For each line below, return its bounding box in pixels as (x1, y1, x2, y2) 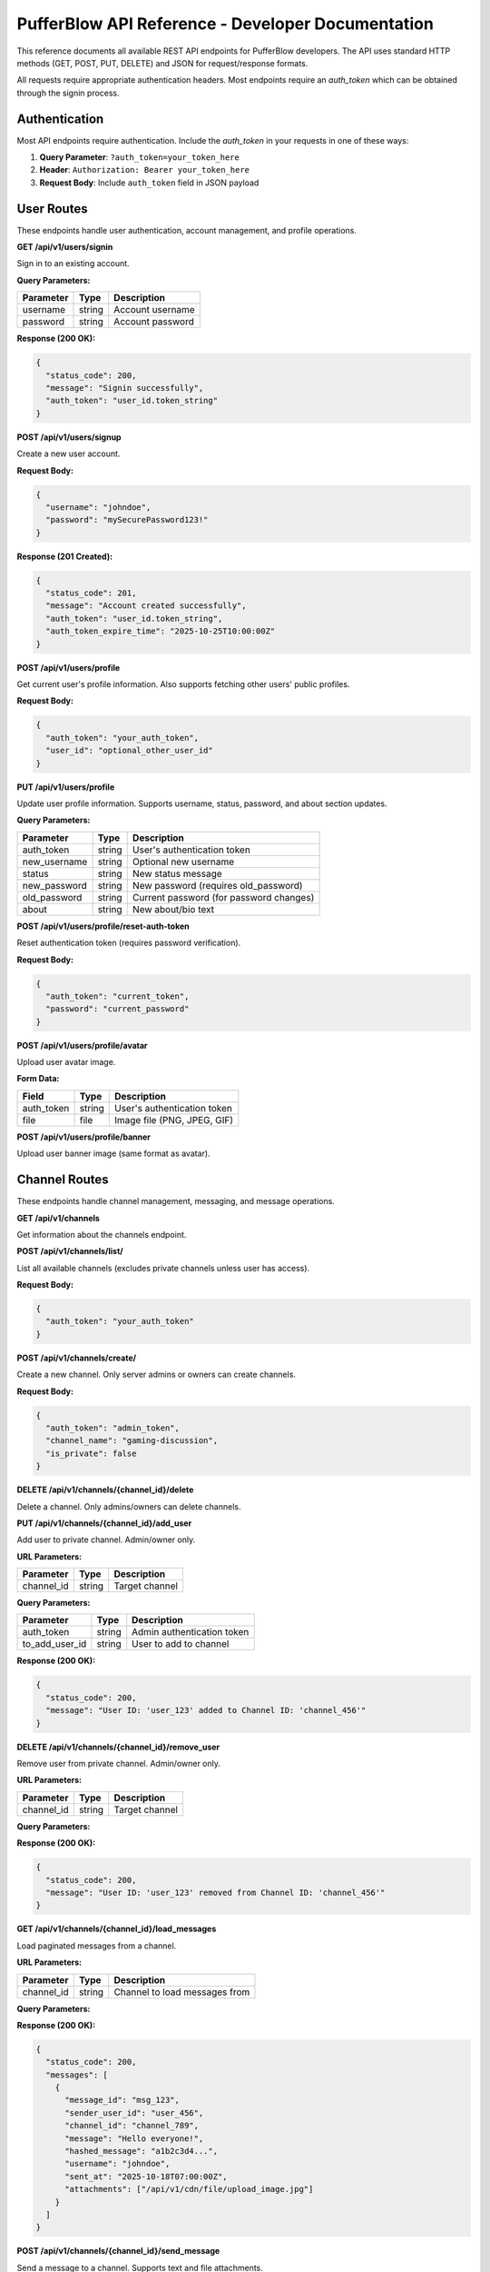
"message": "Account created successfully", (45, 601, 247, 611)
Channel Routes (16, 1172, 109, 1188)
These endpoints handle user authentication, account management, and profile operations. (16, 224, 358, 235)
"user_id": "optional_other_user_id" (45, 745, 213, 756)
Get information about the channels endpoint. (16, 1229, 187, 1240)
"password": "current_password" (45, 1004, 190, 1014)
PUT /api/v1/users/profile (16, 782, 115, 792)
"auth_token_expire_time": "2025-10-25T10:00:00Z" (45, 626, 276, 636)
